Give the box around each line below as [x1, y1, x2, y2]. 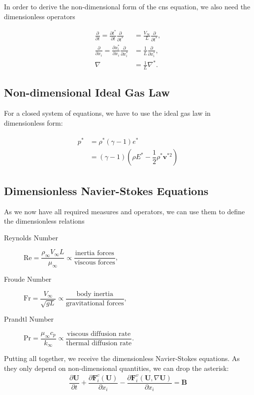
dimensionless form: [4, 117, 63, 128]
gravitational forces [65, 299, 124, 307]
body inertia [76, 290, 113, 297]
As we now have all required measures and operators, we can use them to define [4, 206, 245, 216]
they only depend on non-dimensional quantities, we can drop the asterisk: [4, 362, 229, 373]
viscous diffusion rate [67, 330, 131, 337]
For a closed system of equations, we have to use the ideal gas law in [4, 108, 211, 118]
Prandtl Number [4, 314, 54, 324]
